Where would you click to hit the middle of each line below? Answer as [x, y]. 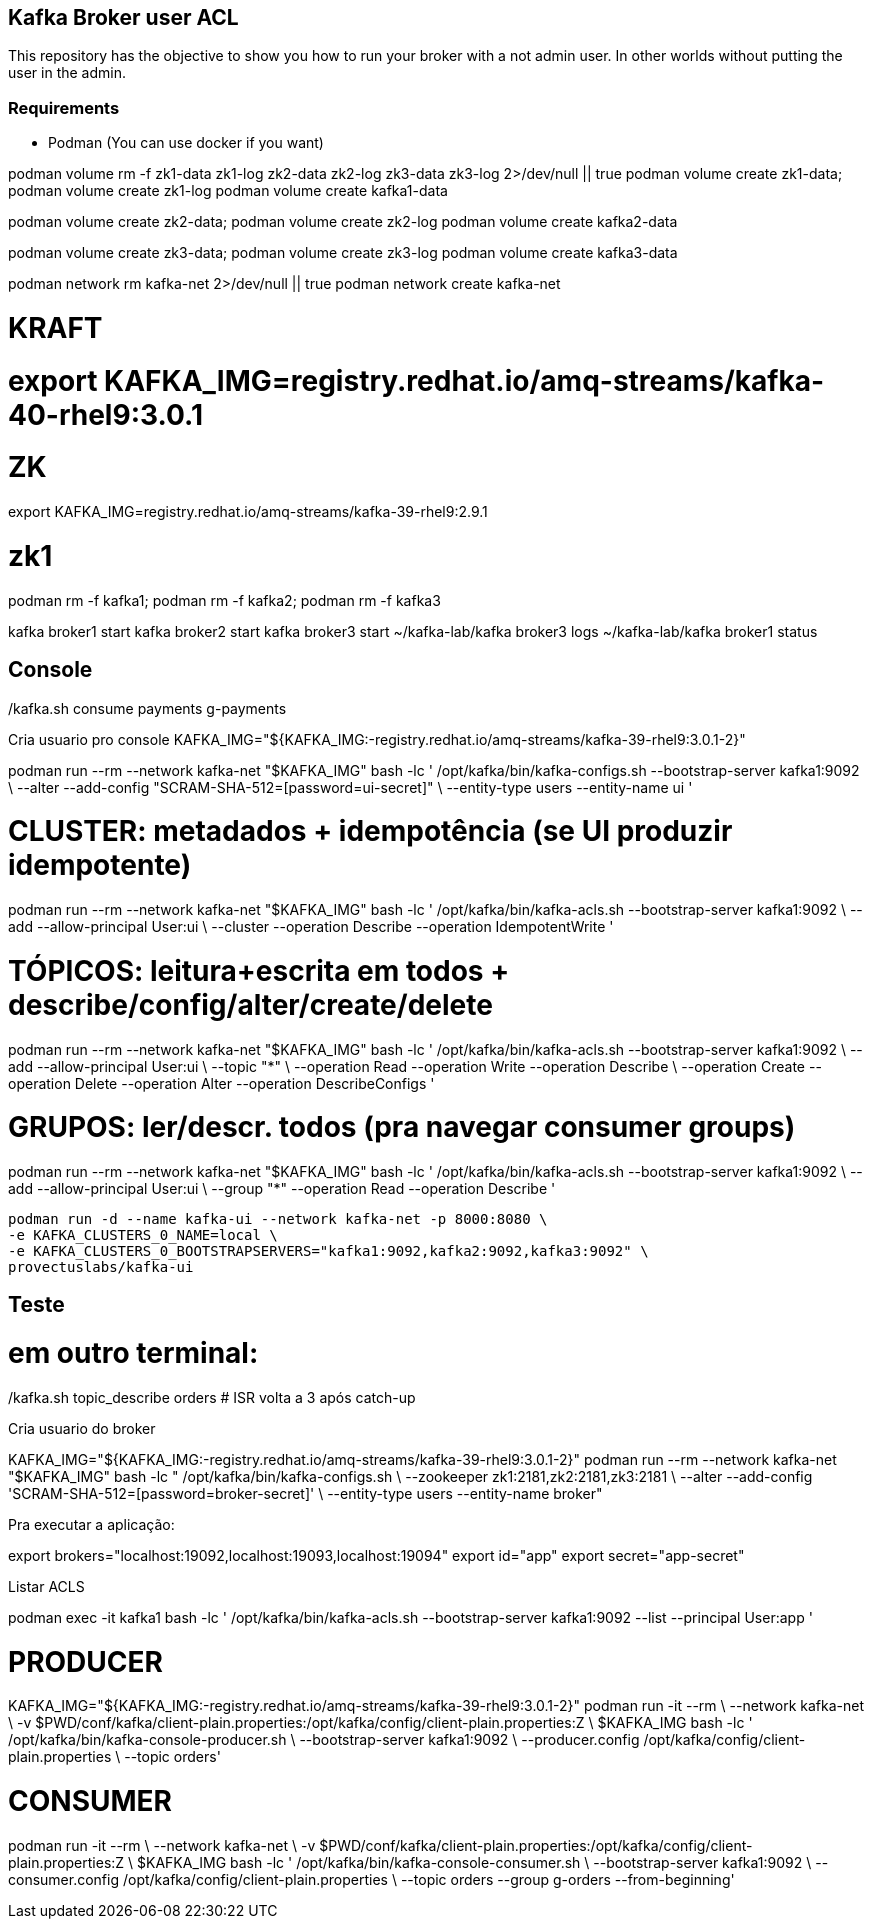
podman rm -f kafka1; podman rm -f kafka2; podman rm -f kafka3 [224, 600]
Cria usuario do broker [82, 1428]
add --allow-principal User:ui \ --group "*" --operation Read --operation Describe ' [282, 1189]
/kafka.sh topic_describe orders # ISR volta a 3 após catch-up [212, 1397]
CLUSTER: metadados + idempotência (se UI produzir [370, 831]
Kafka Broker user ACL [123, 17]
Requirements [64, 107]
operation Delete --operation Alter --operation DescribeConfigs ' [221, 1083]
